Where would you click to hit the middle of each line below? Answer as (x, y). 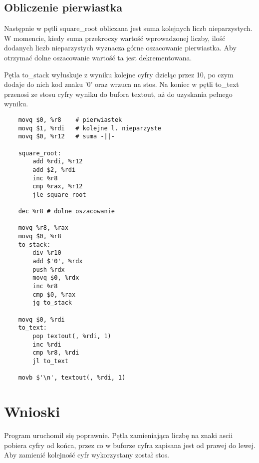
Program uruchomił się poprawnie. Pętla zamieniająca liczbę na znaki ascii (119, 435)
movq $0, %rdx (56, 278)
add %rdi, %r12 (58, 162)
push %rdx (49, 269)
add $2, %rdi (54, 170)
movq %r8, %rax (43, 228)
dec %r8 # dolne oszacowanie (66, 212)
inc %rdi (47, 344)
